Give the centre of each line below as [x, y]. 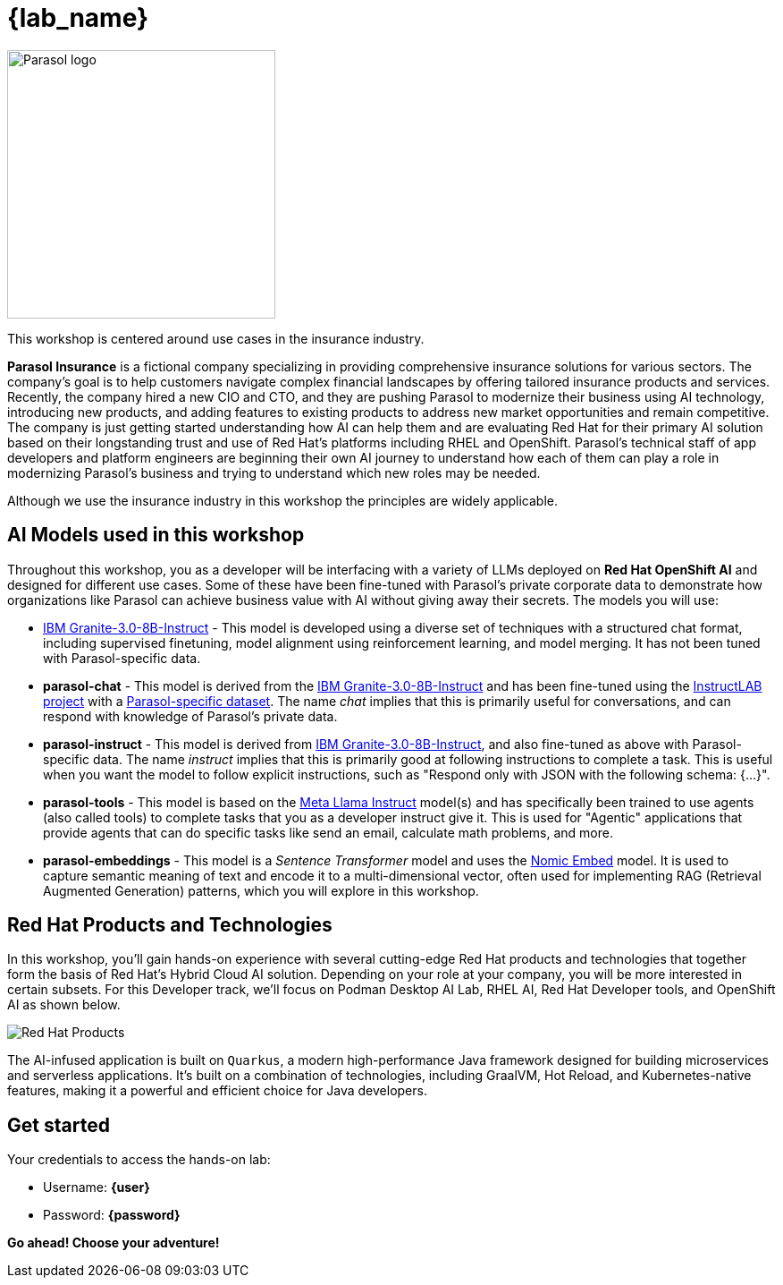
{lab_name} [78, 18]
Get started [59, 1125]
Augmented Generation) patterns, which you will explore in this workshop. [261, 890]
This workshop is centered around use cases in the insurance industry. [216, 338]
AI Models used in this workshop [156, 535]
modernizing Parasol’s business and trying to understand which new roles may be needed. [274, 472]
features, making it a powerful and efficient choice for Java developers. [217, 1091]
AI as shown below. [64, 1005]
